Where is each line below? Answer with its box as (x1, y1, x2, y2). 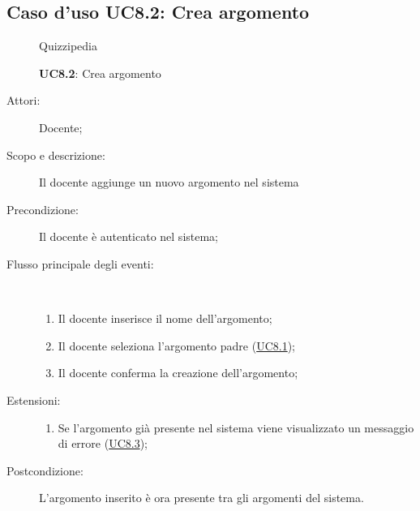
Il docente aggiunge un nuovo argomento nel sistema (39, 174, 299, 191)
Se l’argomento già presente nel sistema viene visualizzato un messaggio (58, 419, 414, 436)
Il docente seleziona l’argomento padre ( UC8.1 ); (58, 337, 295, 354)
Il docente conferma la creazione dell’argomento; (58, 364, 298, 381)
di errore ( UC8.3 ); (58, 435, 148, 452)
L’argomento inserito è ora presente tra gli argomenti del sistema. (39, 489, 364, 506)
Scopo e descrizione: (6, 146, 105, 163)
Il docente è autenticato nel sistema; (39, 228, 219, 245)
